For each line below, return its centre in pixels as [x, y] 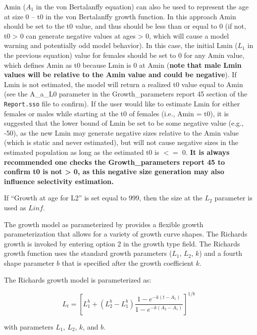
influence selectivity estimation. [59, 181]
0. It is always [206, 152]
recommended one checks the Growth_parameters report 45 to [115, 162]
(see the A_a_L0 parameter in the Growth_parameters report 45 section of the [126, 94]
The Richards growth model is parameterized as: [78, 279]
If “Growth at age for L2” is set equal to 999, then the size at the [103, 198]
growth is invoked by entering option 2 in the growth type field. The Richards [122, 243]
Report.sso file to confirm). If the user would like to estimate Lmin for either [122, 103]
